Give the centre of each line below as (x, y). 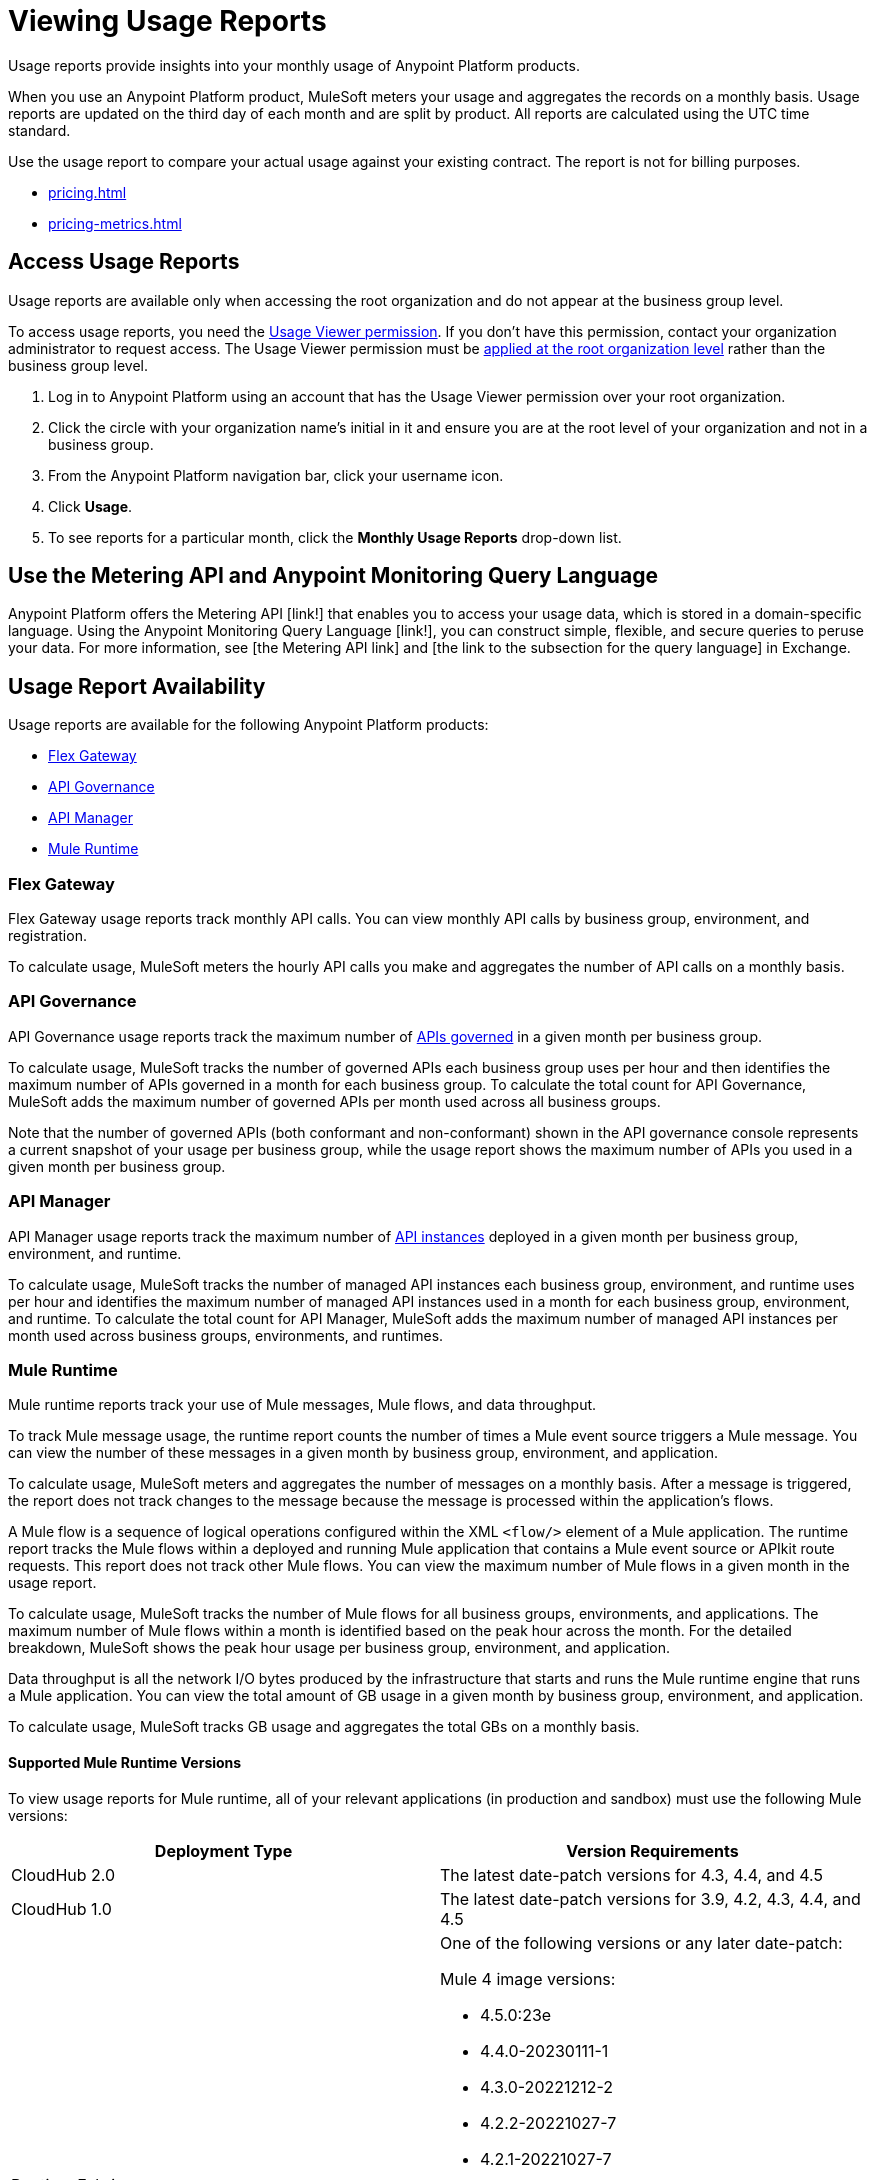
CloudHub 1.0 (61, 1908)
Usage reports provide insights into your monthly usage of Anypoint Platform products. (294, 65)
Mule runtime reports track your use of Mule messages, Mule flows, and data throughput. (302, 1405)
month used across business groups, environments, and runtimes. (226, 1335)
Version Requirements (652, 1850)
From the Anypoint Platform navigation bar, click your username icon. (276, 475)
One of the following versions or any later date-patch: (641, 1942)
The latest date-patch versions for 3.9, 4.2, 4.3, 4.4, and (650, 1898)
